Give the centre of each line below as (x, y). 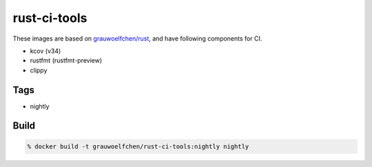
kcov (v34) (45, 51)
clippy (39, 70)
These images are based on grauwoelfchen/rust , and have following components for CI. (137, 38)
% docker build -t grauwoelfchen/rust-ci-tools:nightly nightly (138, 146)
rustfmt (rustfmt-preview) (66, 60)
